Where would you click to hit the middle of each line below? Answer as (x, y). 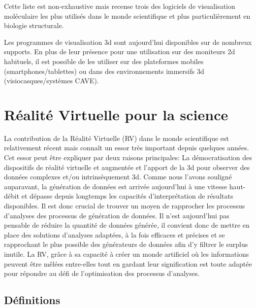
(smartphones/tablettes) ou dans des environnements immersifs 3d (104, 71)
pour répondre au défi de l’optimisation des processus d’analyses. (102, 273)
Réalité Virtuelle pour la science (116, 114)
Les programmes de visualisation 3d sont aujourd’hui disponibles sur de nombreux (128, 42)
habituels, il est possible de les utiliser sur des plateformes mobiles (104, 61)
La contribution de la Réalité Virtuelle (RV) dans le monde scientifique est (117, 138)
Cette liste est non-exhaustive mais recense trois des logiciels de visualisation (120, 6)
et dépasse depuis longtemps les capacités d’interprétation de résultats (127, 196)
